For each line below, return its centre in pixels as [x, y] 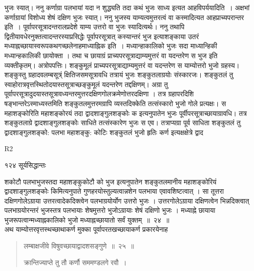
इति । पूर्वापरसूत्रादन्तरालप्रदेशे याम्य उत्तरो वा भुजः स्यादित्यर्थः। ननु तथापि [95, 27]
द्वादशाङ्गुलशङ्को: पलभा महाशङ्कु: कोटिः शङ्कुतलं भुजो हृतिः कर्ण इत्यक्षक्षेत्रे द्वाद [104, 132]
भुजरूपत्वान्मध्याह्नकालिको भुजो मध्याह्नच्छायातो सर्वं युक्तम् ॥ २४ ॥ [87, 219]
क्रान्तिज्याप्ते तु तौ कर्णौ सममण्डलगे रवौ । [75, 262]
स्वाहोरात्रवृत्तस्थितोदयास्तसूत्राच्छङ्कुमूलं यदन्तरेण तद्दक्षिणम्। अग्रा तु [86, 84]
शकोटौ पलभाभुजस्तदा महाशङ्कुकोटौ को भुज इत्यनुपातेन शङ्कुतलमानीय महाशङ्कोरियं [111, 181]
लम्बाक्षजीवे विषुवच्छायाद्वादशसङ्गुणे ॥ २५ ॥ [79, 246]
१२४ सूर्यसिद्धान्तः [25, 165]
